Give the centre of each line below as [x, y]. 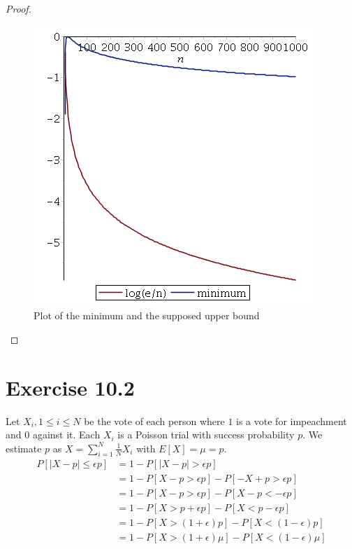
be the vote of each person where [154, 421]
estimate [24, 448]
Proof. [19, 8]
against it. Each [66, 435]
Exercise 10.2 [70, 387]
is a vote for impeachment [292, 421]
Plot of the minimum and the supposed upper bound [147, 315]
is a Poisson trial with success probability [206, 435]
